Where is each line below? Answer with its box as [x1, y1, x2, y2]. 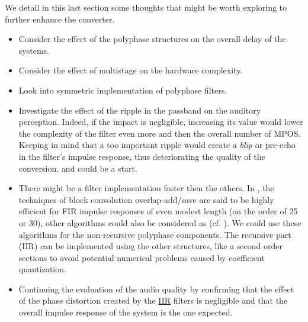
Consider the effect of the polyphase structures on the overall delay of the [18, 33, 286, 45]
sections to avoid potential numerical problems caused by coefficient [18, 251, 265, 263]
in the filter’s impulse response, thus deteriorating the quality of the [18, 150, 265, 162]
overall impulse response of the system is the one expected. [18, 306, 233, 318]
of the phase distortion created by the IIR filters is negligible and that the [18, 294, 288, 307]
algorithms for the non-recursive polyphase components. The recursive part [18, 228, 291, 240]
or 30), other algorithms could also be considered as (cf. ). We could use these [18, 216, 301, 228]
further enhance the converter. [5, 12, 115, 25]
